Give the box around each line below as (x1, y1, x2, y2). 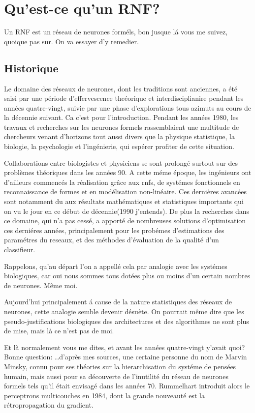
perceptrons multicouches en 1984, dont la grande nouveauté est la (4, 390, 205, 400)
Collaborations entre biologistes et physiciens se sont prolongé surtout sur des (4, 157, 238, 168)
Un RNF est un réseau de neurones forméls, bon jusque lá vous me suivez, (4, 27, 228, 37)
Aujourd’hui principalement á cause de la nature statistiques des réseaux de (4, 296, 232, 307)
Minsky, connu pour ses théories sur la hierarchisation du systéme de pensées (4, 361, 236, 371)
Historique (4, 60, 59, 75)
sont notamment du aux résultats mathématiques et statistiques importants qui (4, 196, 244, 206)
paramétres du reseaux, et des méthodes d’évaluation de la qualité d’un (4, 235, 219, 245)
